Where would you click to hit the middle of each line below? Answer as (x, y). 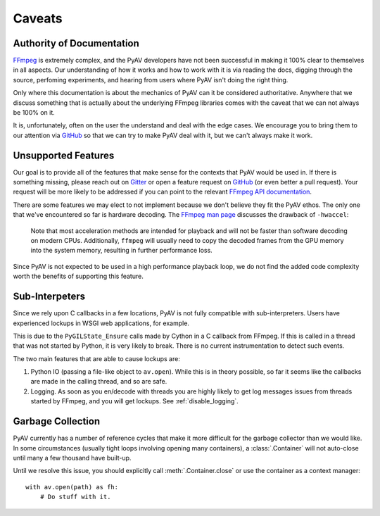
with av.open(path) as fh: (72, 487)
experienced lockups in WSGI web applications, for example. (101, 323)
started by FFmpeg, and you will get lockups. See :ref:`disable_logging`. (134, 401)
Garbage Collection (57, 421)
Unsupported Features (64, 155)
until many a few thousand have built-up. (72, 458)
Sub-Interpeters (49, 297)
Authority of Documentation (76, 43)
